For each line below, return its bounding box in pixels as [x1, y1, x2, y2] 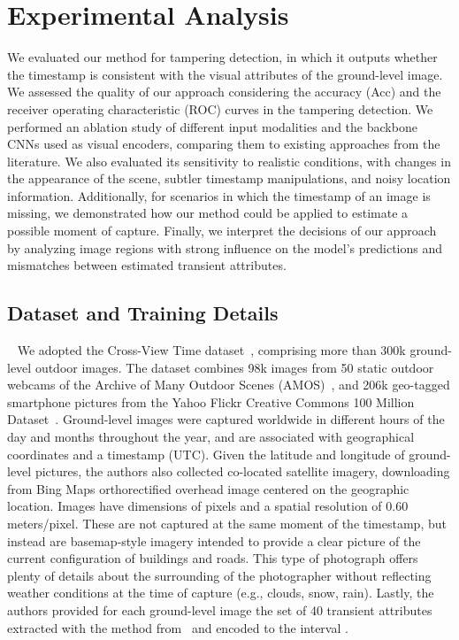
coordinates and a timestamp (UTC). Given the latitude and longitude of [7, 444, 405, 463]
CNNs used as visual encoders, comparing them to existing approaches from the [7, 135, 440, 153]
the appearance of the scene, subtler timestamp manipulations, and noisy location [7, 169, 451, 188]
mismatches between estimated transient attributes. [7, 256, 287, 274]
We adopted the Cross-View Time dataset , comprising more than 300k [17, 341, 406, 359]
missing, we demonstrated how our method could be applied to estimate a [7, 204, 409, 222]
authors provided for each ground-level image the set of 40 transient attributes [7, 600, 432, 619]
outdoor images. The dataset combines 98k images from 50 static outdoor [34, 358, 434, 376]
